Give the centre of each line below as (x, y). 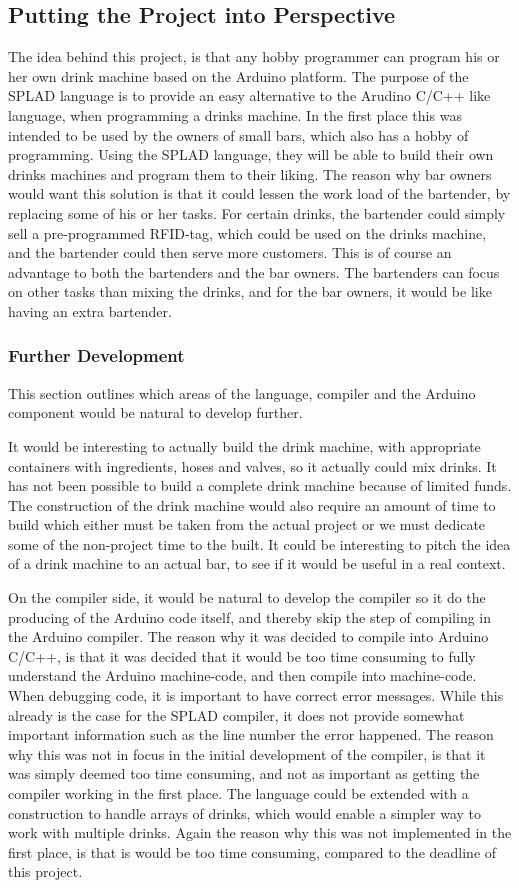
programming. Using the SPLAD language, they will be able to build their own (251, 154)
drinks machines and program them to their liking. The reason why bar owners (250, 173)
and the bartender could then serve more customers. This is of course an (230, 252)
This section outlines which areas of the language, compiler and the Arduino (242, 392)
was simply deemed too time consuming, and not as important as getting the (244, 773)
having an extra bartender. (90, 310)
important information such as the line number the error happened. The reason (251, 734)
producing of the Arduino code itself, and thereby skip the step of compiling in (250, 616)
